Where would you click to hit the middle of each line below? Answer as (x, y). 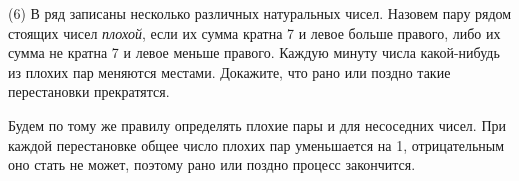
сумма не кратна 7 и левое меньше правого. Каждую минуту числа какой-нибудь (254, 52)
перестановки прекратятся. (89, 91)
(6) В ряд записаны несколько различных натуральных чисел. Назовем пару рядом (260, 13)
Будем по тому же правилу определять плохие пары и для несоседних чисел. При (257, 124)
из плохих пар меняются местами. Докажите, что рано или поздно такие (229, 71)
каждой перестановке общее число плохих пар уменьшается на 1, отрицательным (256, 144)
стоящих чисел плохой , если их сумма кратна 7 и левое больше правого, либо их (254, 32)
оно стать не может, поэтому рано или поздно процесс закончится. (212, 164)
